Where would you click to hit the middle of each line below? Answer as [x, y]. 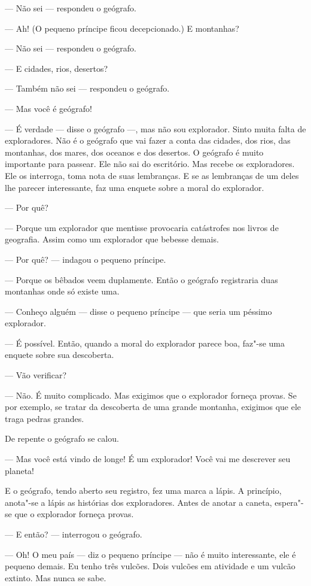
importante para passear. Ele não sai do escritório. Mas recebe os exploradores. [150, 164]
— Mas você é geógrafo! [48, 108]
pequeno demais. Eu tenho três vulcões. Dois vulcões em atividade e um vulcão [150, 566]
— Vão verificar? [36, 375]
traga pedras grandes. [45, 418]
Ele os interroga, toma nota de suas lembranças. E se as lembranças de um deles [152, 175]
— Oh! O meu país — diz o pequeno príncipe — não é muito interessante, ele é [150, 554]
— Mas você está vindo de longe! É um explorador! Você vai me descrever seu [148, 459]
